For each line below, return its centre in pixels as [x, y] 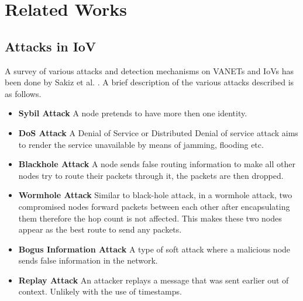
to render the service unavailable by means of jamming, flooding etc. [141, 144]
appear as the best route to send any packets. [100, 229]
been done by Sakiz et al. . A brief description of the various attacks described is [149, 82]
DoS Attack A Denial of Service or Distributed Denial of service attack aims [158, 132]
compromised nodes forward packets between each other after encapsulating [154, 206]
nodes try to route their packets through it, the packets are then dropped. [151, 175]
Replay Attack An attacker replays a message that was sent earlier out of [154, 280]
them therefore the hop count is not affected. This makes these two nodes [150, 218]
